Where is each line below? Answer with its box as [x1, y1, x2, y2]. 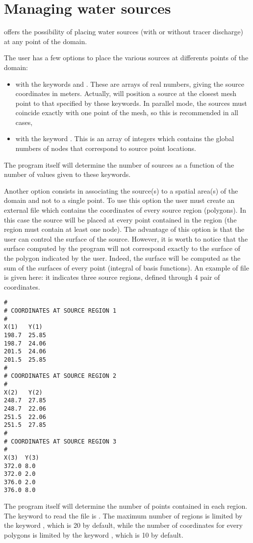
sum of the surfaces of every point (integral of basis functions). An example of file [4, 262, 249, 272]
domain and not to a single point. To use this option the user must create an [4, 195, 235, 205]
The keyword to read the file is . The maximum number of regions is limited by [4, 510, 243, 520]
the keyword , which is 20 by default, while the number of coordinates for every [4, 520, 243, 530]
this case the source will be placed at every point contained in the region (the [4, 214, 237, 224]
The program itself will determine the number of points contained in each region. [4, 501, 248, 511]
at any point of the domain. [4, 36, 87, 46]
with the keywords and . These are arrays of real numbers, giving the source [15, 78, 244, 89]
